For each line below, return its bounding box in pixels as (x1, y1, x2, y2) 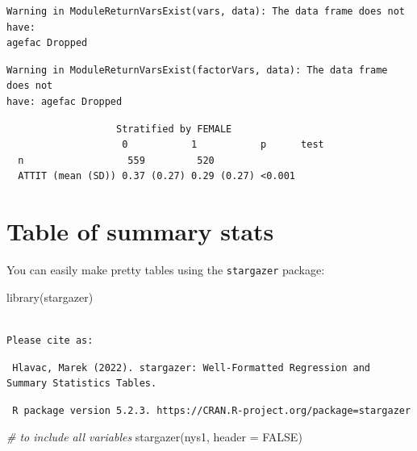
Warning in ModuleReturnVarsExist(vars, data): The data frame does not (6, 6, 405, 17)
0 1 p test (122, 139, 324, 151)
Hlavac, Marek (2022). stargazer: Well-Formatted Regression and (12, 361, 371, 374)
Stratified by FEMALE (116, 123, 232, 135)
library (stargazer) (6, 288, 94, 305)
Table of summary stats (6, 215, 274, 248)
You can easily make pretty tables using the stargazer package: (6, 261, 325, 278)
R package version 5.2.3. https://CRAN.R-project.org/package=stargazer (12, 404, 411, 416)
